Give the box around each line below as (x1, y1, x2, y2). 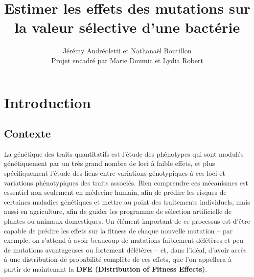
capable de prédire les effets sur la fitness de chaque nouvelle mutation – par (4, 225, 233, 235)
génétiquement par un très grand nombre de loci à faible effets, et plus (4, 158, 215, 168)
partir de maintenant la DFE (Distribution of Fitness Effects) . (4, 264, 207, 274)
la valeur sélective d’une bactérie (14, 17, 240, 37)
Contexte (4, 126, 51, 141)
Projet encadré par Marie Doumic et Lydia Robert (51, 55, 203, 65)
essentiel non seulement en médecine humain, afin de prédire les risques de (4, 187, 227, 197)
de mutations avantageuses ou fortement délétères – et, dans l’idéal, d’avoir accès (4, 244, 247, 254)
